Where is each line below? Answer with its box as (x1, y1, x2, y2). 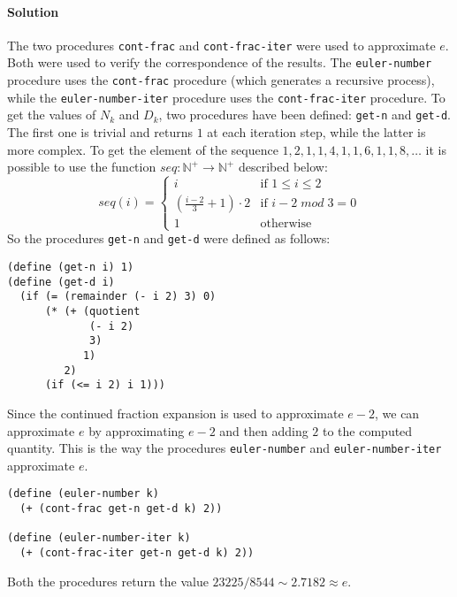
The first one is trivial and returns (7, 123, 194, 142)
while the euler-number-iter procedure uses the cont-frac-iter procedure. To (7, 88, 446, 106)
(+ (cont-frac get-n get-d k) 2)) (19, 502, 223, 516)
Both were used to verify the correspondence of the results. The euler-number (7, 53, 432, 72)
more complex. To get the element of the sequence (7, 140, 278, 158)
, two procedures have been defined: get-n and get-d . (158, 105, 451, 124)
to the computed (323, 421, 413, 440)
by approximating (88, 421, 185, 440)
